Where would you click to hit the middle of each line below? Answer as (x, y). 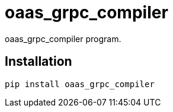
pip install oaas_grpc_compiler (80, 84)
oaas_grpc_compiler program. (63, 39)
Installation (39, 62)
